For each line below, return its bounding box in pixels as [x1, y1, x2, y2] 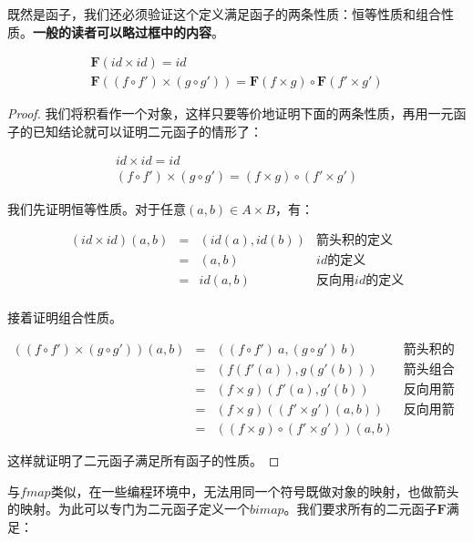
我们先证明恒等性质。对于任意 [7, 199, 186, 218]
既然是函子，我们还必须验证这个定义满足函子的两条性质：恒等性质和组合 [7, 5, 441, 23]
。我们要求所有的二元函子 [283, 499, 437, 518]
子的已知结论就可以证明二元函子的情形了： [7, 121, 262, 140]
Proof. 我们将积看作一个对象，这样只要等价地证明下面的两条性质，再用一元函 [7, 104, 467, 123]
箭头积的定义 [316, 234, 394, 248]
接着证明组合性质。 [7, 308, 122, 327]
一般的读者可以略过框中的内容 [33, 22, 211, 41]
